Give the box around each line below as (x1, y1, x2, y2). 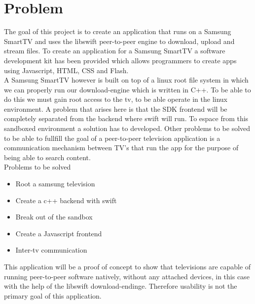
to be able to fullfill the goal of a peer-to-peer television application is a (4, 132, 220, 143)
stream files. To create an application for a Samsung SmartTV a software (4, 45, 225, 56)
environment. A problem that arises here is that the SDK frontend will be (4, 103, 227, 114)
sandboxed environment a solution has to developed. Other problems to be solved (4, 123, 251, 133)
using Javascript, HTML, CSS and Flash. (4, 65, 129, 75)
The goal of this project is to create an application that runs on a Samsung (4, 26, 231, 37)
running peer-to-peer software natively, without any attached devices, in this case (4, 271, 250, 281)
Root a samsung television (15, 178, 95, 189)
